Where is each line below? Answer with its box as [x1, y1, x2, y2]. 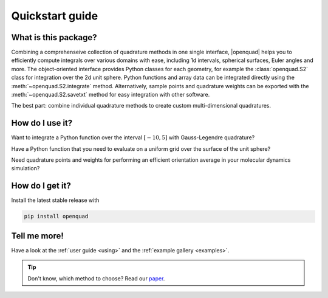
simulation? [11, 165, 40, 172]
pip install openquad [24, 213, 89, 220]
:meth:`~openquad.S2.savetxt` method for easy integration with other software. [11, 91, 210, 99]
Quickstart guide [11, 9, 98, 23]
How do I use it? [11, 118, 73, 128]
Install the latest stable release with [11, 196, 100, 204]
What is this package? [11, 32, 97, 43]
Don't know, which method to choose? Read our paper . [27, 274, 165, 282]
